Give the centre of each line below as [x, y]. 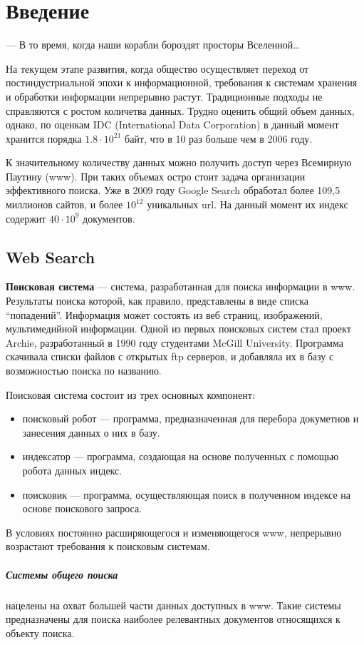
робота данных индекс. [72, 470]
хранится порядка [44, 138]
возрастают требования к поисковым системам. [108, 546]
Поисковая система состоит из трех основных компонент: [130, 394]
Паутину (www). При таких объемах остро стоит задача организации [156, 176]
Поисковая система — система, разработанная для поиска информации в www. [181, 286]
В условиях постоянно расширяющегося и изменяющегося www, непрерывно [174, 532]
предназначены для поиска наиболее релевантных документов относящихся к [173, 619]
